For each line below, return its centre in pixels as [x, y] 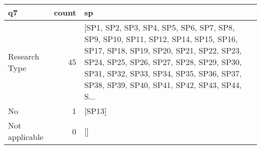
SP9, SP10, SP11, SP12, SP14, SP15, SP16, [161, 39]
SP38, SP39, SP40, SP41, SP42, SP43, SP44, [163, 85]
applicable [26, 137]
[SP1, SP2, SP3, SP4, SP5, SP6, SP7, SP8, [159, 27]
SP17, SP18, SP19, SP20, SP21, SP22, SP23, [163, 50]
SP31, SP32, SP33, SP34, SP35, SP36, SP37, [163, 73]
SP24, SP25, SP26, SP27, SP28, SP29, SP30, [163, 62]
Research [24, 56]
